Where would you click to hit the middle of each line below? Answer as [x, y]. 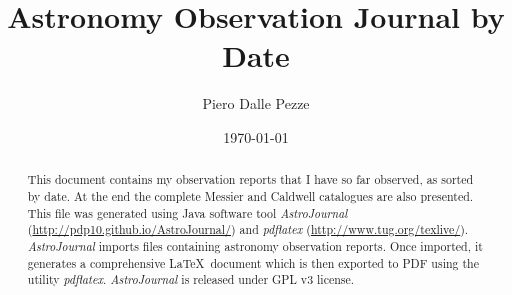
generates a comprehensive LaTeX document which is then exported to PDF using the [253, 262]
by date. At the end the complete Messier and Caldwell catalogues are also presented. [250, 195]
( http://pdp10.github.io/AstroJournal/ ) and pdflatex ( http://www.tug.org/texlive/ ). [248, 229]
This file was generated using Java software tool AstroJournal [187, 212]
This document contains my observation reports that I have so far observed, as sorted [250, 179]
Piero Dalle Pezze [256, 103]
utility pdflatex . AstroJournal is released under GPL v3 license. [191, 279]
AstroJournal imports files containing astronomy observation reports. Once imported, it [255, 245]
